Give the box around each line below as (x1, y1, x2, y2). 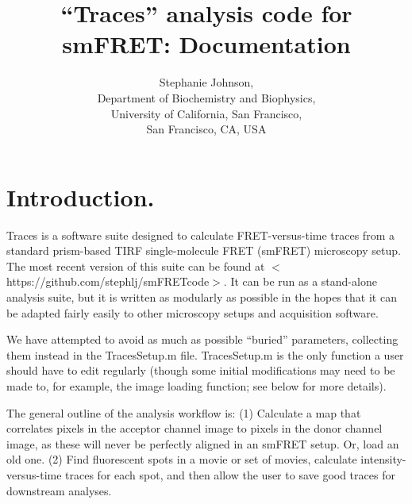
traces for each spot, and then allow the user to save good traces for (65, 466, 395, 483)
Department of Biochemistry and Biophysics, (97, 89, 316, 106)
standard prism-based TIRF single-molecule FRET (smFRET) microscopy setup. (6, 242, 401, 259)
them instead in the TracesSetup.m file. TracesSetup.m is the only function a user (6, 346, 404, 363)
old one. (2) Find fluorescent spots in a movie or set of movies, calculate (6, 451, 357, 467)
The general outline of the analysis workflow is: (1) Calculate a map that (6, 404, 361, 421)
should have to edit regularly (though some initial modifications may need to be (6, 362, 395, 379)
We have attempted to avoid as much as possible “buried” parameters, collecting (6, 331, 399, 348)
